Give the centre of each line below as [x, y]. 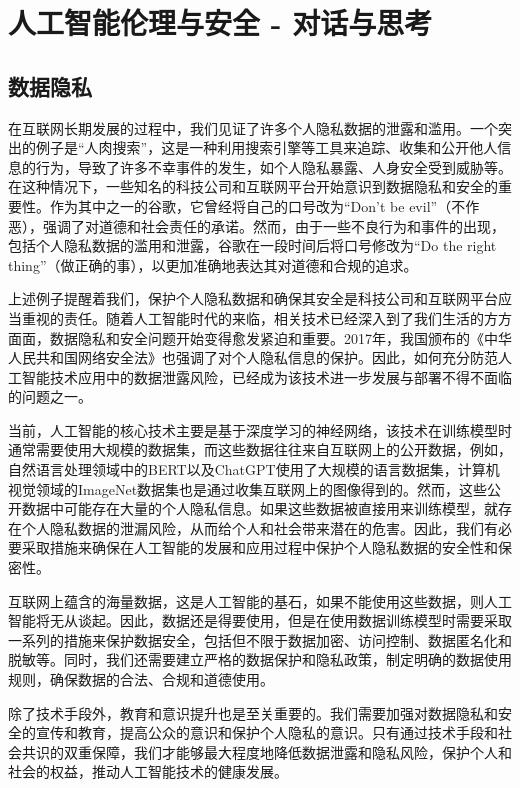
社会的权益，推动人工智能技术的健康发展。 [148, 771]
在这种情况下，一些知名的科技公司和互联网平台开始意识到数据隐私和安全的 [253, 186]
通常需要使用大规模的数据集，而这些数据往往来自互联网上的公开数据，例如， [260, 449]
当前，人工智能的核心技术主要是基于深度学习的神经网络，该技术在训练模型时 [260, 429]
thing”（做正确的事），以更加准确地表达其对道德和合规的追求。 [213, 264]
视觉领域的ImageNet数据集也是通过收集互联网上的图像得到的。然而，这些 [248, 488]
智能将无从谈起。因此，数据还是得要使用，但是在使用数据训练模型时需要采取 [260, 620]
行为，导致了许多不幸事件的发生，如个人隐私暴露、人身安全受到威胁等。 [273, 166]
